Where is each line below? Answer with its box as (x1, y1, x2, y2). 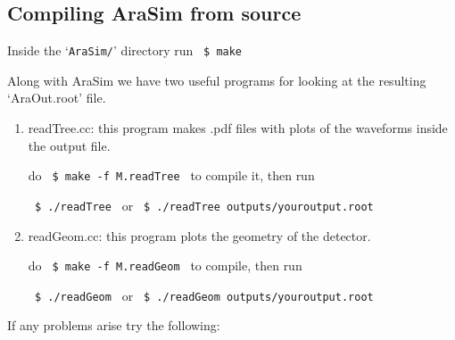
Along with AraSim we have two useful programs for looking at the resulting (7, 70, 426, 89)
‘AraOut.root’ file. (7, 88, 106, 107)
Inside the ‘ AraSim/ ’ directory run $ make (7, 41, 243, 60)
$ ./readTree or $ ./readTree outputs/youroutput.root (34, 195, 374, 214)
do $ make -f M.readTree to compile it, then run (28, 166, 315, 185)
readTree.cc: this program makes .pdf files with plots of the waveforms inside (28, 119, 448, 137)
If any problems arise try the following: (7, 316, 220, 335)
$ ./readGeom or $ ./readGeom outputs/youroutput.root (34, 286, 374, 304)
